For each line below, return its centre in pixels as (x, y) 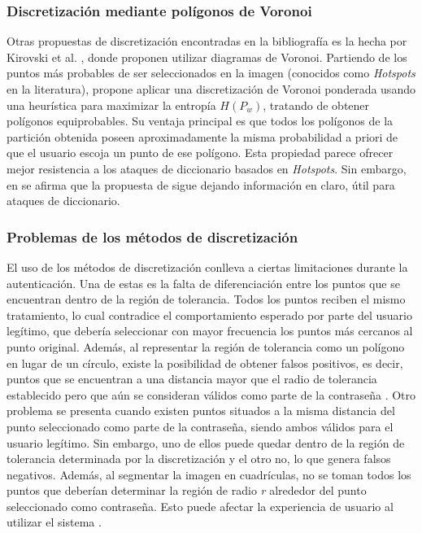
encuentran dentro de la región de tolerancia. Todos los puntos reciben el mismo (206, 299)
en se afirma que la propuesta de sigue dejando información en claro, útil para (201, 184)
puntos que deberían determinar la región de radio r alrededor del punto (187, 490)
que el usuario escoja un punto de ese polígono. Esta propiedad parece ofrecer (200, 153)
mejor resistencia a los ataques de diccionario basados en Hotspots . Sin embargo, (207, 168)
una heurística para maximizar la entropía (111, 105)
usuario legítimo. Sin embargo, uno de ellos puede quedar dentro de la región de (206, 442)
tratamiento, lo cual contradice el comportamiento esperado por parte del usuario (209, 315)
